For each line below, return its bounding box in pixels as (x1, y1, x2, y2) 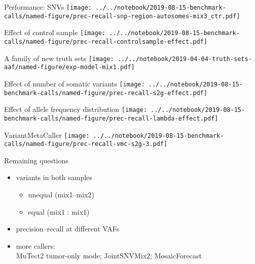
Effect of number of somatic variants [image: (4, 78, 145, 89)
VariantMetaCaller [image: (4, 129, 90, 140)
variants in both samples (16, 172, 92, 183)
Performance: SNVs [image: (4, 2, 92, 12)
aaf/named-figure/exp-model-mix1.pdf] (4, 64, 135, 71)
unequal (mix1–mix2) (28, 189, 94, 200)
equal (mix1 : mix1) (28, 206, 90, 217)
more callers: (16, 240, 55, 251)
